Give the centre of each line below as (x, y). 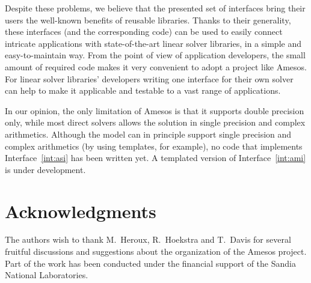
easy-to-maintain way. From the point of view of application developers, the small (155, 55)
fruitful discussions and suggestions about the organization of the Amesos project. (156, 251)
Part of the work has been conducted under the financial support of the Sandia (150, 263)
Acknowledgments (81, 211)
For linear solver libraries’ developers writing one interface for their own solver (149, 78)
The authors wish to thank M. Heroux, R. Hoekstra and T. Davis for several (148, 239)
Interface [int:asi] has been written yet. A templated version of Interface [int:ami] (155, 158)
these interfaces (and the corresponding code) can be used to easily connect (144, 32)
